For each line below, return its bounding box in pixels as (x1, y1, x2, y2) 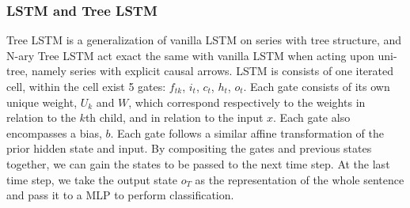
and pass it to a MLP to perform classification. (6, 187, 234, 203)
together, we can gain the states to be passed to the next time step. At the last (6, 155, 390, 172)
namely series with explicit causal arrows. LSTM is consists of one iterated (31, 62, 394, 79)
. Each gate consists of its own (243, 78, 390, 94)
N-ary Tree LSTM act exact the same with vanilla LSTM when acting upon (6, 47, 374, 63)
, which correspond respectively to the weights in (128, 93, 366, 110)
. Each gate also (273, 109, 351, 126)
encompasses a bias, (6, 124, 102, 141)
